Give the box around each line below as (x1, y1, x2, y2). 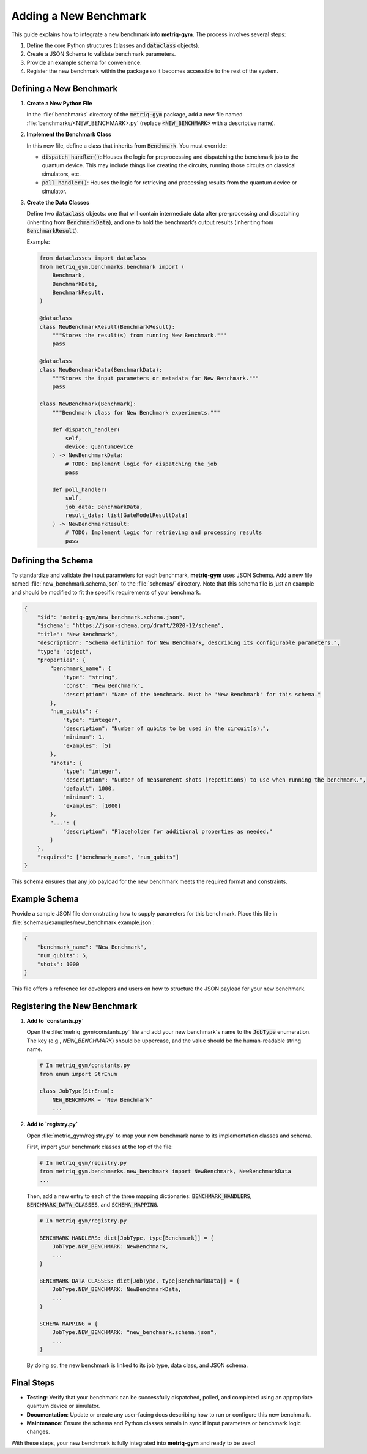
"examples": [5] (62, 742, 112, 749)
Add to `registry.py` (26, 1121, 78, 1128)
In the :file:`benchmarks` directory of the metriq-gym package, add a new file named (26, 111, 243, 118)
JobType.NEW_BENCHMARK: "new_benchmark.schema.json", (52, 1329, 217, 1336)
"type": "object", (37, 648, 92, 655)
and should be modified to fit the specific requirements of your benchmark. (11, 589, 201, 596)
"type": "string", (62, 674, 119, 680)
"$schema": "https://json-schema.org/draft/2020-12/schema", (37, 622, 224, 629)
